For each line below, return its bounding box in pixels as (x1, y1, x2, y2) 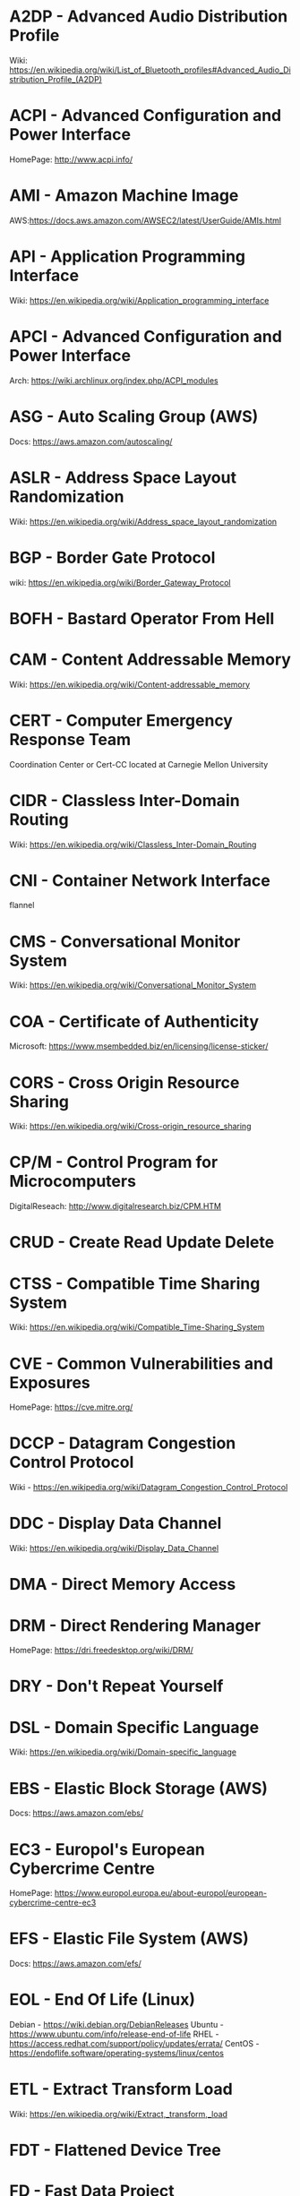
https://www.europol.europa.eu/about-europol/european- (54, 1888, 267, 1899)
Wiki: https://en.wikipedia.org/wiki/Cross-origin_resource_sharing (9, 1121, 252, 1132)
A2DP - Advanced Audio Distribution (9, 6, 288, 27)
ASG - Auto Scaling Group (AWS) (9, 406, 259, 426)
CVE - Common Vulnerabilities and (9, 1353, 274, 1374)
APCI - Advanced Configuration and (9, 326, 282, 347)
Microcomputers (9, 1171, 137, 1192)
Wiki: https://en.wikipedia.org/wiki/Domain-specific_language (9, 1746, 237, 1757)
